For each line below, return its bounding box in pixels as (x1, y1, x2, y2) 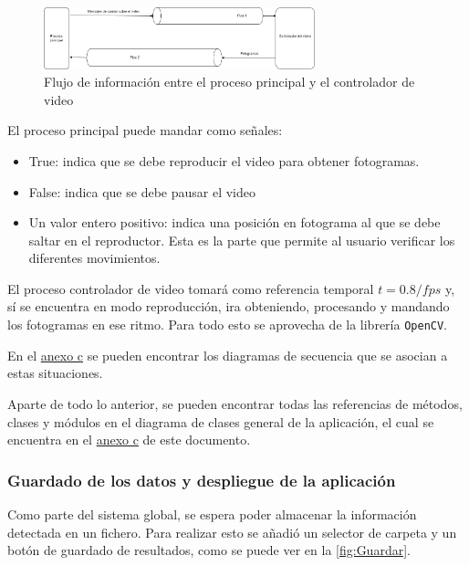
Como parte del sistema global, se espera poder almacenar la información (7, 504, 417, 523)
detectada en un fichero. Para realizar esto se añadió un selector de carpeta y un (7, 522, 457, 541)
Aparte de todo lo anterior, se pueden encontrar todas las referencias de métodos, (7, 393, 463, 413)
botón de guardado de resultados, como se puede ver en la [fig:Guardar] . (7, 540, 411, 560)
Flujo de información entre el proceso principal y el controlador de (44, 72, 415, 91)
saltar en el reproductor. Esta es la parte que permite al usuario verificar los (28, 230, 455, 249)
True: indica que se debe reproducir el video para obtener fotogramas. (28, 151, 420, 170)
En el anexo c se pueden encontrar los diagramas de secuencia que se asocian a (7, 345, 448, 364)
